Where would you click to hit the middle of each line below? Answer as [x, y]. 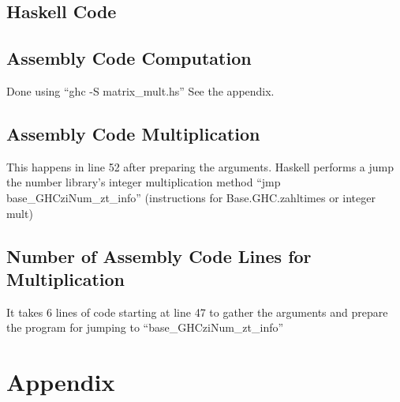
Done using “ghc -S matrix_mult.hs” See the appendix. [140, 90]
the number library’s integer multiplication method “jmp [144, 182]
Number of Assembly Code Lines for [159, 255]
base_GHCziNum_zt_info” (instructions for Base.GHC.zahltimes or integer [191, 197]
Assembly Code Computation [129, 58]
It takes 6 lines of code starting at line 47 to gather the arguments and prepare [197, 312]
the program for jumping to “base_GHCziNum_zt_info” [145, 327]
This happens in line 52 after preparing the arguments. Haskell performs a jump [200, 166]
